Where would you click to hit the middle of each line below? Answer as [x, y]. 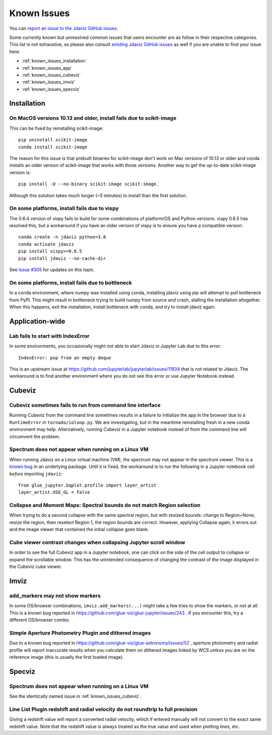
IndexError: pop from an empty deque [65, 358]
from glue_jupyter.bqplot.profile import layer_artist [87, 485]
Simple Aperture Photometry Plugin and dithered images [80, 633]
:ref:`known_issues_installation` [54, 61]
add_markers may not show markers [55, 596]
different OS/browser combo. [40, 620]
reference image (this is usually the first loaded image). [66, 657]
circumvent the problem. [35, 436]
